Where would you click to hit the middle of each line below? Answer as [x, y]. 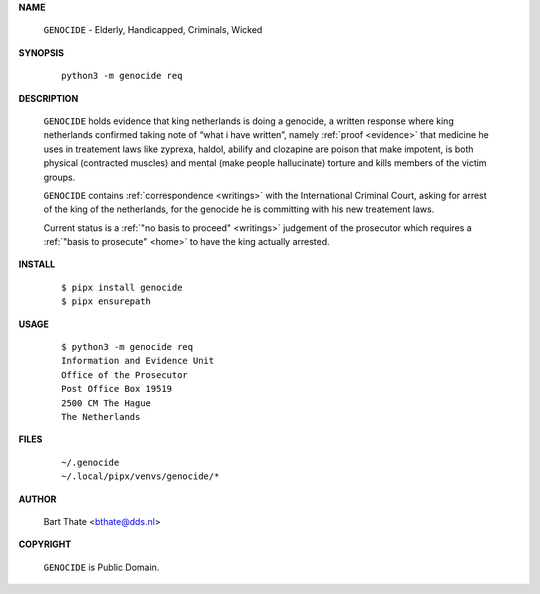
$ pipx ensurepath [106, 301]
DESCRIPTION [48, 98]
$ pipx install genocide [122, 287]
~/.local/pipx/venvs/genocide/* [140, 476]
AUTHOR [37, 499]
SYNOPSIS [41, 52]
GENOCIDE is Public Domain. [101, 567]
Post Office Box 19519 [117, 389]
